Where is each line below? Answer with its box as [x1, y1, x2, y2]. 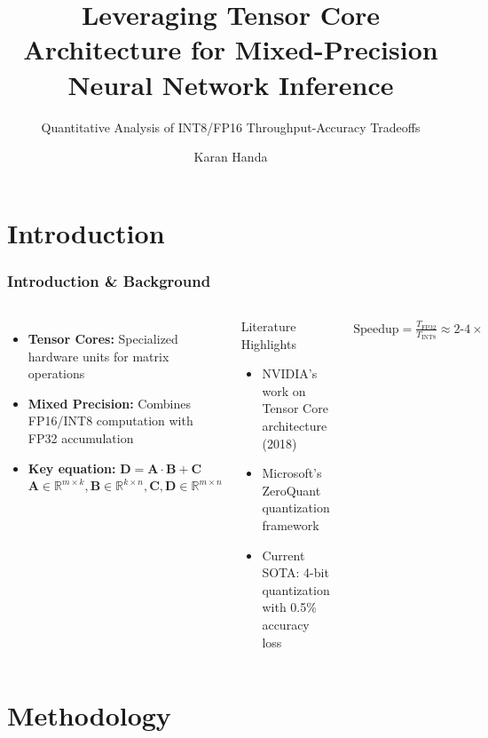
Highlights [240, 334, 296, 353]
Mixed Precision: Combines [28, 393, 191, 412]
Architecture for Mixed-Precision [23, 31, 438, 67]
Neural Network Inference [67, 66, 394, 102]
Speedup [353, 322, 399, 336]
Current [262, 545, 305, 564]
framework [262, 516, 319, 535]
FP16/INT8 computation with [28, 411, 193, 430]
